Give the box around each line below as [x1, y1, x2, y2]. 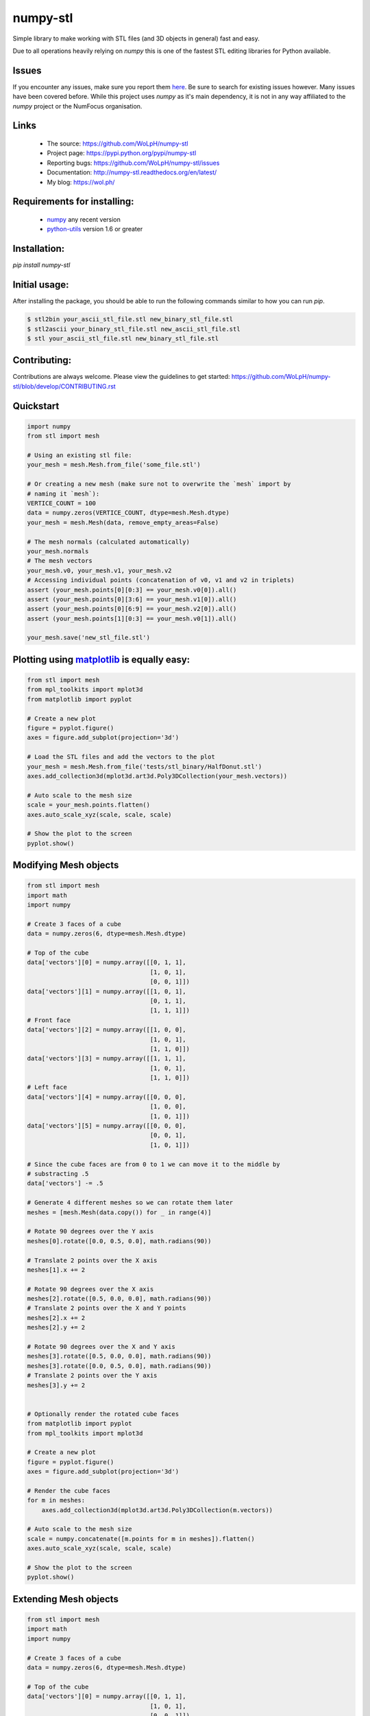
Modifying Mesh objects [12, 859, 119, 871]
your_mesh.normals [27, 547, 89, 555]
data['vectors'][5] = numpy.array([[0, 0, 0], [27, 1122, 186, 1130]
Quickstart [12, 400, 60, 412]
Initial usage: [12, 279, 69, 291]
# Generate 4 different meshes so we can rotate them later [27, 1198, 234, 1207]
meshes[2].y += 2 [27, 1323, 86, 1332]
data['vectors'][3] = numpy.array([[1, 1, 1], [27, 1054, 186, 1063]
